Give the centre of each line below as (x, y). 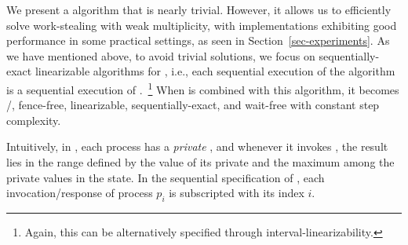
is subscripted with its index (237, 193)
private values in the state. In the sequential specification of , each (166, 177)
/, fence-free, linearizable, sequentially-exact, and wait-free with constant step (193, 105)
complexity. (34, 120)
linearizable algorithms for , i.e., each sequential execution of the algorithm (215, 71)
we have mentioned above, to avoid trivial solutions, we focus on (161, 55)
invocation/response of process (80, 193)
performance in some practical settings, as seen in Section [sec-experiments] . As (198, 40)
